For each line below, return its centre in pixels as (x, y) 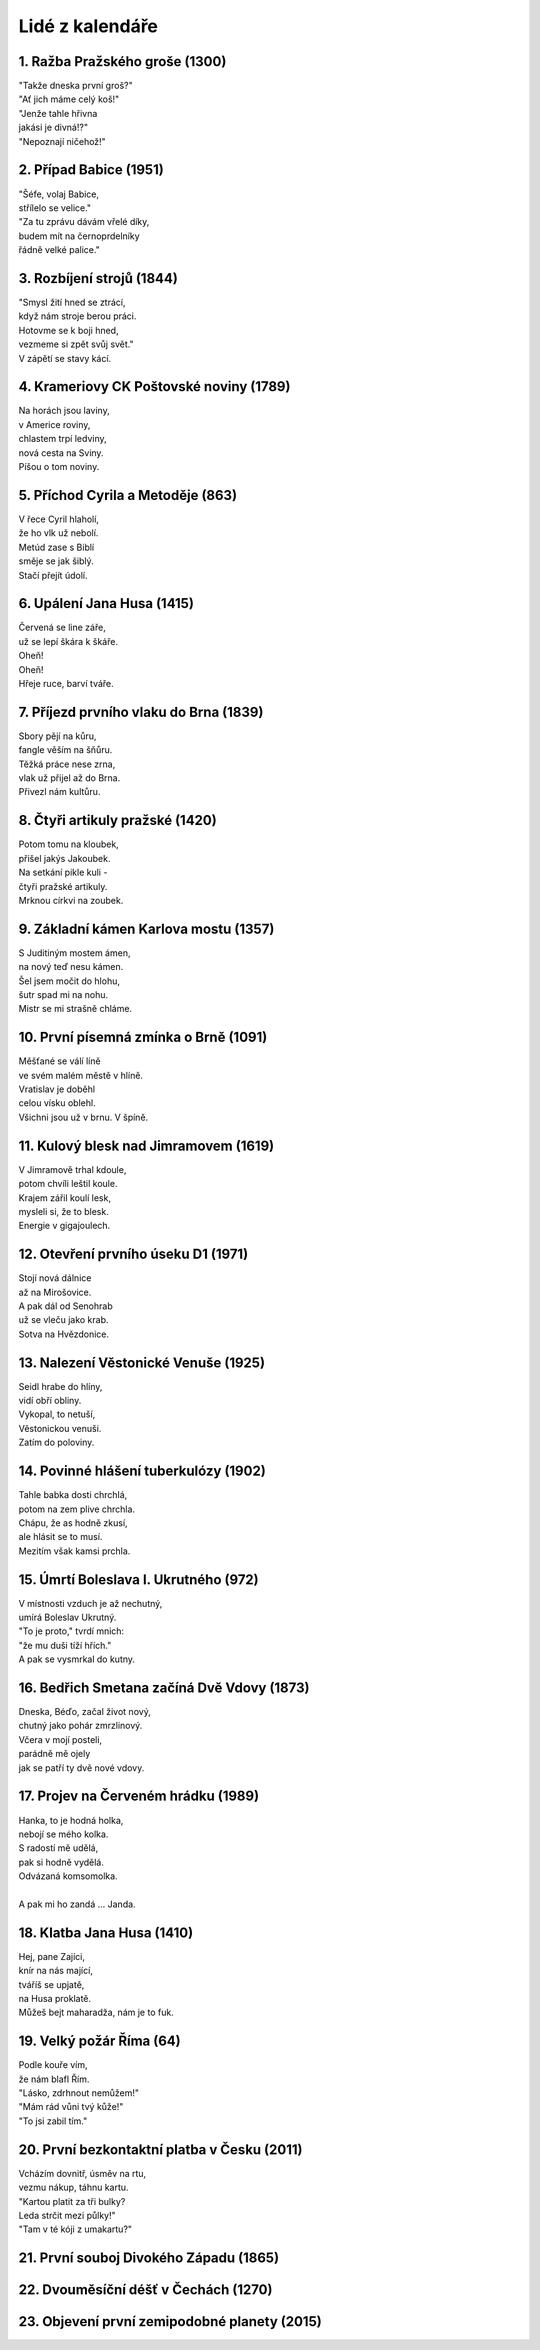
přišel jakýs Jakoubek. (64, 858)
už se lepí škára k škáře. (68, 641)
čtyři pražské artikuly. (63, 886)
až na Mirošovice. (55, 1292)
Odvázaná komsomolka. (68, 1876)
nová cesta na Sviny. (61, 452)
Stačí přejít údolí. (53, 575)
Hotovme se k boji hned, (68, 330)
